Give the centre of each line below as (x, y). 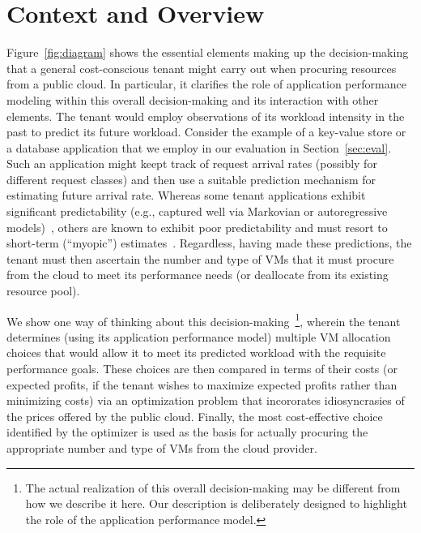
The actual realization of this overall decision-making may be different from (213, 487)
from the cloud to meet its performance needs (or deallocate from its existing (198, 275)
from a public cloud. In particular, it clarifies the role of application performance (206, 84)
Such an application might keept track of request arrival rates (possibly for (192, 163)
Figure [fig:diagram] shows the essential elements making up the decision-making (208, 52)
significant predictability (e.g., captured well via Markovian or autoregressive (197, 211)
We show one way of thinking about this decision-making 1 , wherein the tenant (204, 320)
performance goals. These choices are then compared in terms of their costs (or (202, 369)
